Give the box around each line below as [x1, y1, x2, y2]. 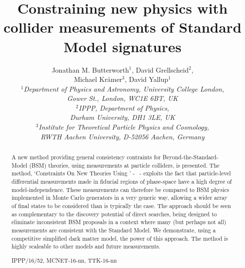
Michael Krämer [74, 74, 122, 84]
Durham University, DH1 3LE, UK [70, 112, 175, 122]
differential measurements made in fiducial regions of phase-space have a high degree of [11, 177, 232, 186]
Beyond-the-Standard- [162, 153, 219, 161]
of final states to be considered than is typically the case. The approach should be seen [11, 201, 231, 210]
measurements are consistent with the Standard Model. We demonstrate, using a [11, 226, 216, 234]
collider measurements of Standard [3, 17, 242, 37]
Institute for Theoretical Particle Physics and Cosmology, [38, 122, 210, 132]
